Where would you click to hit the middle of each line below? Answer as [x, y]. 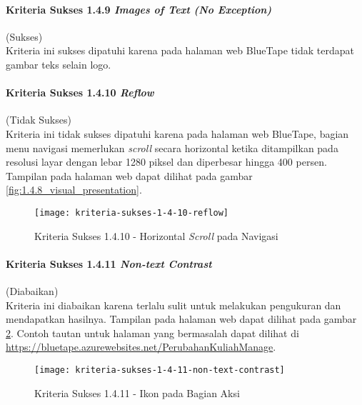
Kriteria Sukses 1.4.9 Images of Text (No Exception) [139, 9]
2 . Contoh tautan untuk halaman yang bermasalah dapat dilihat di [152, 332]
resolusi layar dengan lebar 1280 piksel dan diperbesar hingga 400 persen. [166, 162]
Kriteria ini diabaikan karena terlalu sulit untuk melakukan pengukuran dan [174, 305]
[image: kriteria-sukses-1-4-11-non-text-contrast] [160, 370]
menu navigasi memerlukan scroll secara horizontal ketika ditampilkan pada [172, 147]
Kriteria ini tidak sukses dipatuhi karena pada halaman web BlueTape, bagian [177, 133]
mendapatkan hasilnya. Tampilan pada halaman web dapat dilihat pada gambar [181, 319]
